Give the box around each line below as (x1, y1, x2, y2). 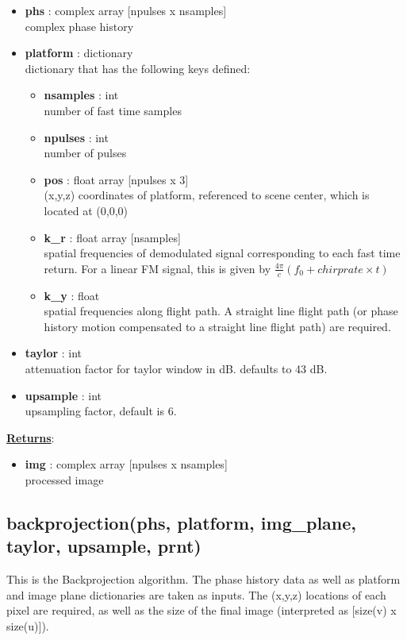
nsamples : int (44, 87, 119, 103)
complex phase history (25, 17, 134, 34)
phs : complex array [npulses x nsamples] (25, 2, 227, 18)
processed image (25, 471, 104, 488)
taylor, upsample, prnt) (6, 534, 202, 558)
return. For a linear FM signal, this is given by (44, 260, 271, 276)
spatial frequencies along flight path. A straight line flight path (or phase (44, 303, 398, 319)
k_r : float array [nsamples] (44, 229, 181, 245)
